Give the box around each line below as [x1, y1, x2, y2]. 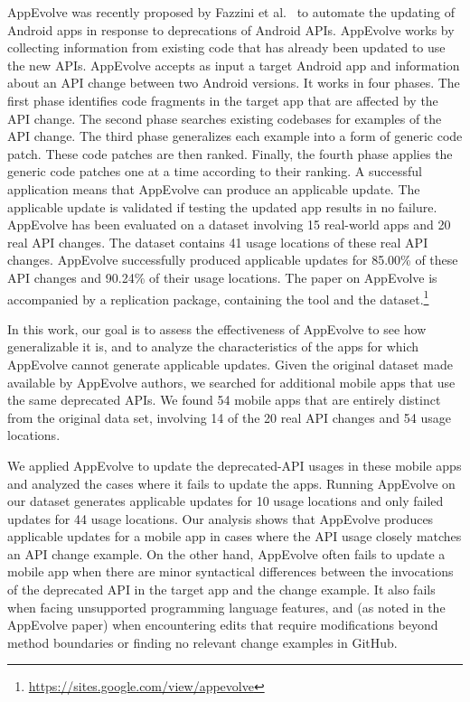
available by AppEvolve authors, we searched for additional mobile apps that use [7, 372, 456, 391]
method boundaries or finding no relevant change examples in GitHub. [7, 632, 398, 651]
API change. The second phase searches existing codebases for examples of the [7, 108, 442, 127]
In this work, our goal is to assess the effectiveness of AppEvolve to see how [7, 319, 427, 338]
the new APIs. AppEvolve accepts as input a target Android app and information [7, 55, 460, 74]
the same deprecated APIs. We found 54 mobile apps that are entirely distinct [7, 390, 441, 409]
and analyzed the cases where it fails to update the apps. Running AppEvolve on [7, 473, 456, 492]
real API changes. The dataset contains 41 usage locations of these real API [7, 232, 428, 251]
